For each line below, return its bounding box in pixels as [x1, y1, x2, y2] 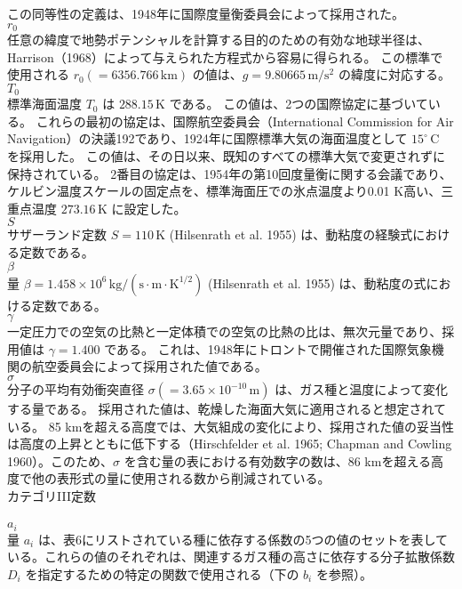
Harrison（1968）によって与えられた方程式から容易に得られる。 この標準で [7, 47, 443, 66]
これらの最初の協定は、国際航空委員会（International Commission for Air [36, 111, 454, 130]
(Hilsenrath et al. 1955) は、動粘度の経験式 [169, 225, 413, 244]
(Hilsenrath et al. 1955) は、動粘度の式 [208, 273, 426, 292]
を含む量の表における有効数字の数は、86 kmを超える [123, 451, 431, 470]
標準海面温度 [7, 94, 82, 113]
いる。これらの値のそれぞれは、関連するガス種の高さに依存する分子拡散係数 [7, 547, 455, 566]
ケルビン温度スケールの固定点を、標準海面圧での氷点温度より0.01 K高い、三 [7, 182, 454, 200]
